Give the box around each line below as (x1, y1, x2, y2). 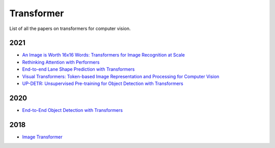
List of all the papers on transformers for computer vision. (9, 25, 131, 32)
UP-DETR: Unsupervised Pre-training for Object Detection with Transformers (22, 80, 183, 86)
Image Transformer (22, 134, 63, 140)
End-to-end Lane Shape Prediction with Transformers (22, 66, 135, 72)
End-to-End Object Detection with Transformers (22, 107, 123, 113)
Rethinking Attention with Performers (22, 59, 100, 65)
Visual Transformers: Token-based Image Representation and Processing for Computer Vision (22, 73, 219, 79)
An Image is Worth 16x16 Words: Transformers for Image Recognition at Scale (22, 52, 185, 58)
